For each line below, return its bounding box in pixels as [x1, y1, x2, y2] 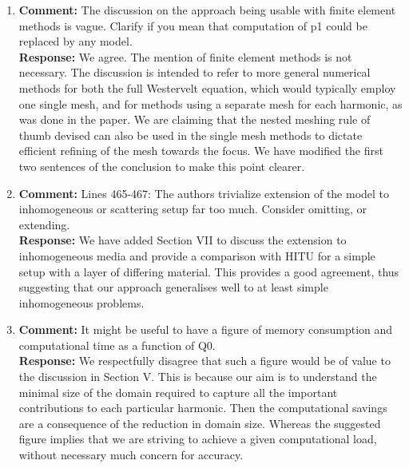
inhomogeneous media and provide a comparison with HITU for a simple [18, 247, 375, 264]
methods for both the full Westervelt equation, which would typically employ [18, 79, 396, 96]
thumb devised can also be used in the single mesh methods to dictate [18, 126, 363, 143]
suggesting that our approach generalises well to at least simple [18, 279, 328, 295]
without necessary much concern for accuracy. [18, 446, 244, 463]
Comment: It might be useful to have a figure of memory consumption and [18, 321, 393, 338]
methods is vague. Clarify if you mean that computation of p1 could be [18, 17, 367, 34]
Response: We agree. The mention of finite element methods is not [18, 48, 352, 65]
